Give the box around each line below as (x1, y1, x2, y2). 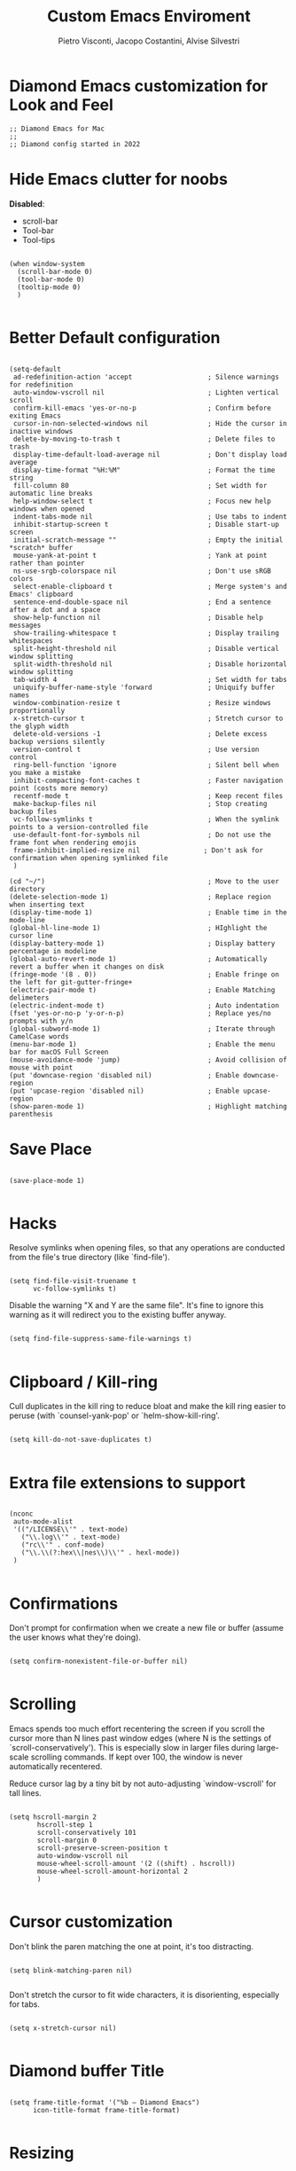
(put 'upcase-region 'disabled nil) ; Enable (9, 1086, 240, 1095)
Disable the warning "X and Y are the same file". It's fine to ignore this (9, 1300, 264, 1311)
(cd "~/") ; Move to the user (9, 876, 279, 886)
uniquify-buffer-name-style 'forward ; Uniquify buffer (12, 683, 276, 692)
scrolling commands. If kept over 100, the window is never (30, 1752, 244, 1762)
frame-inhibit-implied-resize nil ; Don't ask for (12, 845, 264, 855)
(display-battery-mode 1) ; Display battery (9, 938, 276, 948)
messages (9, 621, 42, 630)
